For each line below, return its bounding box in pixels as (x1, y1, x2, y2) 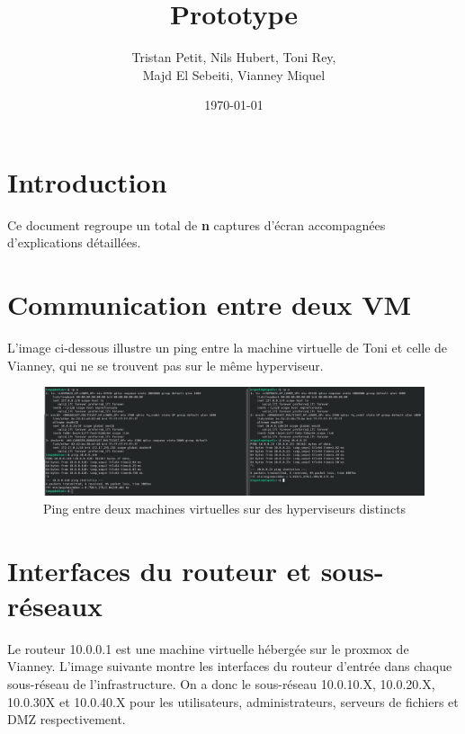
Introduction (7, 163, 167, 200)
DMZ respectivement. (7, 710, 126, 729)
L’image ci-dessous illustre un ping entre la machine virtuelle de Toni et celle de (7, 338, 448, 357)
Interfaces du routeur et (7, 551, 311, 588)
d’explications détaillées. (7, 233, 141, 252)
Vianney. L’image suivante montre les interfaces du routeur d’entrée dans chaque (7, 657, 452, 676)
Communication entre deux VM (7, 286, 412, 323)
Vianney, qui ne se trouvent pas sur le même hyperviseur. (7, 355, 324, 374)
